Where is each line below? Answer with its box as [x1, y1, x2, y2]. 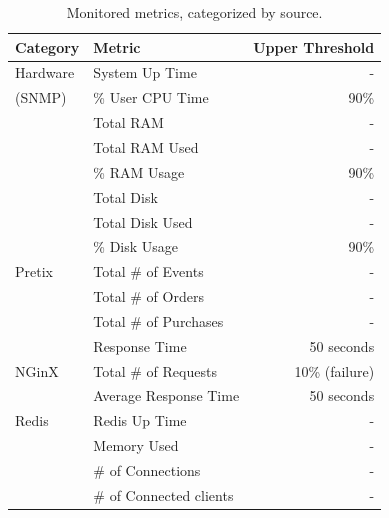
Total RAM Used [93, 136, 199, 157]
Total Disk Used [93, 211, 193, 232]
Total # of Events [93, 261, 204, 282]
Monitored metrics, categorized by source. [66, 2, 323, 22]
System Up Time [93, 62, 197, 83]
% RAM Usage [93, 161, 185, 182]
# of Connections [93, 459, 201, 480]
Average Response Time [93, 385, 240, 406]
